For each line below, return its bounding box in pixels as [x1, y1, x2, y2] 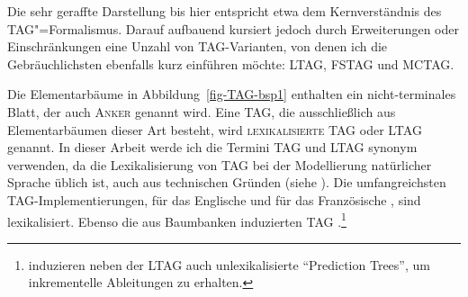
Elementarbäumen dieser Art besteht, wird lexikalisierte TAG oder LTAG [7, 120, 422, 139]
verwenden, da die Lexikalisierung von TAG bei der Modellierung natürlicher [7, 155, 432, 174]
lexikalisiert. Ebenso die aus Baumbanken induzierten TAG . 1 [7, 209, 346, 230]
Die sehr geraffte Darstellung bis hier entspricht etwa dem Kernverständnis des [7, 2, 442, 20]
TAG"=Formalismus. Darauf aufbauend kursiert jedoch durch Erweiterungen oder [7, 19, 459, 38]
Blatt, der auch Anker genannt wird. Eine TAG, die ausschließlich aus [7, 102, 396, 121]
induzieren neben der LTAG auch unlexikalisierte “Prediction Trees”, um [28, 255, 430, 274]
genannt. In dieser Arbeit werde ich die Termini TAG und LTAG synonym [7, 138, 418, 157]
